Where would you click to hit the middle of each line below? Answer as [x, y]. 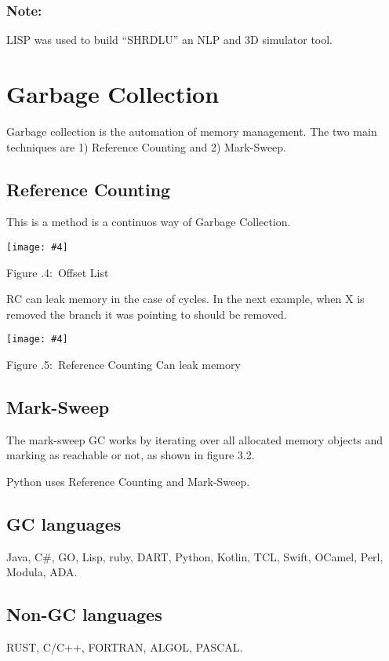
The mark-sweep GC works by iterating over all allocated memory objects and [194, 439]
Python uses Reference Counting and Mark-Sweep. [128, 481]
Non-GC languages [84, 614]
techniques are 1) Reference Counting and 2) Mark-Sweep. [146, 146]
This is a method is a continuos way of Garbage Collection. [149, 222]
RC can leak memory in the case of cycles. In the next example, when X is [185, 299]
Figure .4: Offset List [58, 272]
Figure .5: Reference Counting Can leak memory [124, 365]
